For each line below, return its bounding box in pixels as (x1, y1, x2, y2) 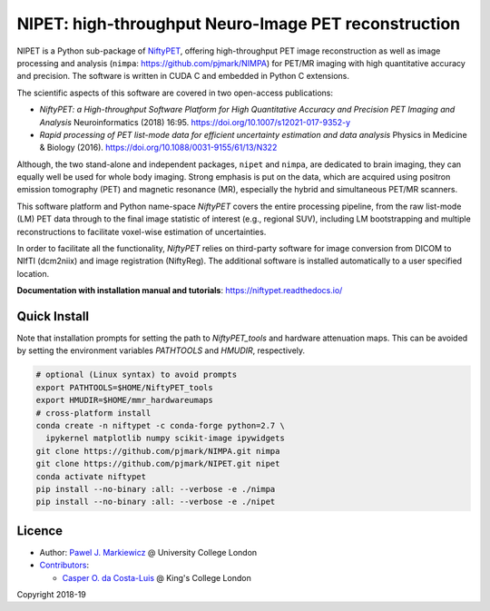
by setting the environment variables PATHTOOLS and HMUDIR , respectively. (16, 345, 306, 356)
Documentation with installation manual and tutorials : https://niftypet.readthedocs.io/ (16, 285, 343, 296)
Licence (16, 523, 64, 538)
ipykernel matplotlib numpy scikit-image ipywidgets (45, 433, 285, 444)
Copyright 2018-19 (16, 589, 86, 600)
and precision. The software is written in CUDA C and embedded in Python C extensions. (16, 71, 349, 82)
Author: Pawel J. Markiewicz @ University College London (39, 547, 258, 557)
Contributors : (39, 559, 90, 571)
